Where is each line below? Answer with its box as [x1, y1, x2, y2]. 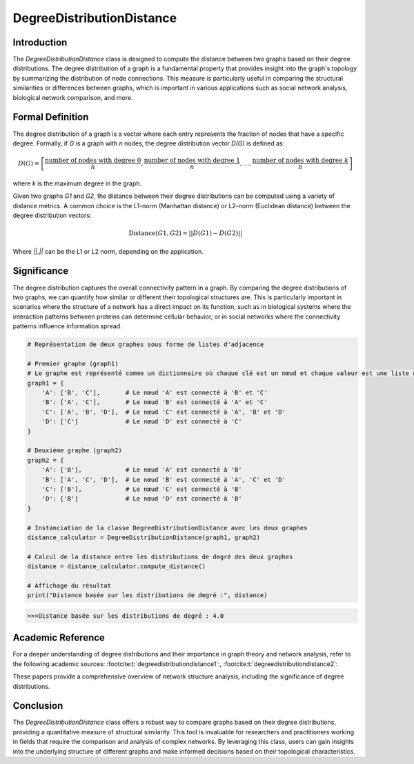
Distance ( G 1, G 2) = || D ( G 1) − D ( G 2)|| [128, 230, 243, 237]
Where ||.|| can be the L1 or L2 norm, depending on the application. [12, 247, 204, 255]
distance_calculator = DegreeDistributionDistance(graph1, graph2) [27, 533, 261, 541]
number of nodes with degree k [252, 157, 348, 165]
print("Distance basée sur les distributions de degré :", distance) [27, 592, 268, 599]
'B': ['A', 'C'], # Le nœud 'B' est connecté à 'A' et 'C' [41, 399, 268, 406]
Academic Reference [12, 632, 105, 644]
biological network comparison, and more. [12, 93, 133, 101]
